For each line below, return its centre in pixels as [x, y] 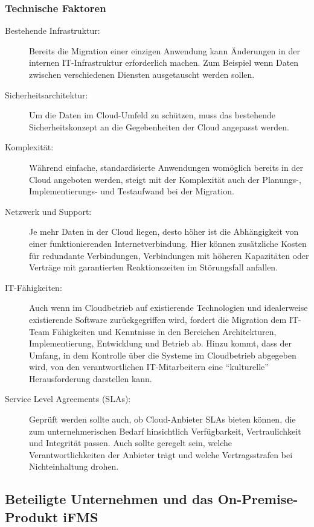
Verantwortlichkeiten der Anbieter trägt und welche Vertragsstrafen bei [161, 454]
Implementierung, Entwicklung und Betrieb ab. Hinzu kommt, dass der [161, 343]
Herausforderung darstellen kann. [91, 378]
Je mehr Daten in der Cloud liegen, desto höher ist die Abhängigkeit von [164, 232]
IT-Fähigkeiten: [34, 287]
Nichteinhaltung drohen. [74, 466]
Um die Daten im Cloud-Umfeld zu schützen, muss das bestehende [152, 115]
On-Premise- [258, 499]
